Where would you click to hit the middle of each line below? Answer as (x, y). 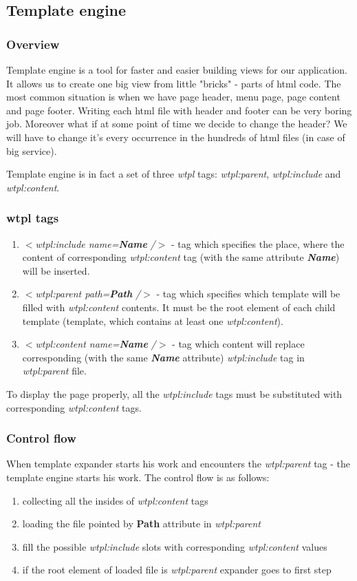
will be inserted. (56, 270)
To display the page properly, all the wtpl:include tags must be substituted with (174, 393)
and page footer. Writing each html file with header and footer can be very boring (179, 110)
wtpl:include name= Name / (95, 243)
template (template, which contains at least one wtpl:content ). (153, 320)
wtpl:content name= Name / (96, 344)
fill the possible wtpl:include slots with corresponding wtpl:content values (175, 546)
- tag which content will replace (238, 344)
